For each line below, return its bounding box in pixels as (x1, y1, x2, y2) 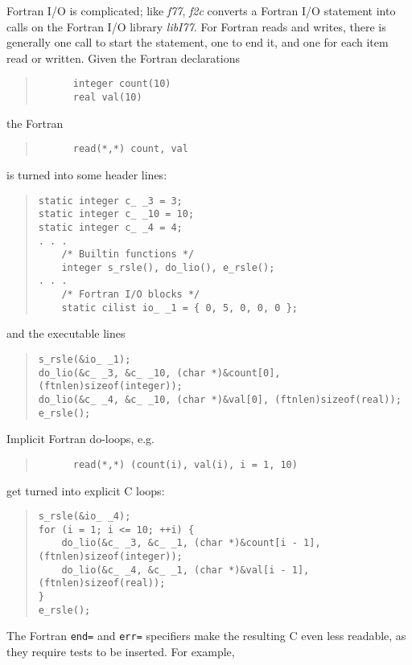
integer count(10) (72, 78, 171, 90)
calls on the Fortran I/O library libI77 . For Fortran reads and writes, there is (6, 18, 386, 35)
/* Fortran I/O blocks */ (61, 289, 200, 301)
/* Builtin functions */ (61, 248, 195, 261)
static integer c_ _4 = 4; (38, 221, 183, 233)
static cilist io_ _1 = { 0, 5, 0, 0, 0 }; (61, 302, 298, 314)
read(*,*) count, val (72, 143, 188, 155)
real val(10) (72, 92, 142, 104)
